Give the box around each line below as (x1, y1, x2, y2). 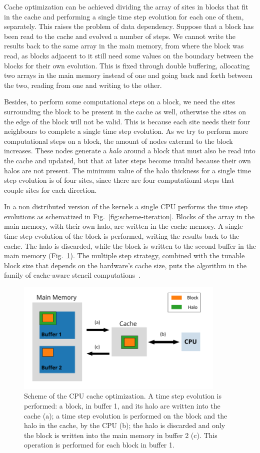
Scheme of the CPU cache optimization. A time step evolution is (24, 391, 222, 401)
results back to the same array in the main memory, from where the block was (4, 40, 244, 51)
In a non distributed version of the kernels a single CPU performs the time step (4, 201, 248, 212)
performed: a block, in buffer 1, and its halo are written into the (24, 400, 220, 411)
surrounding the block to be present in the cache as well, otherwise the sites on (4, 106, 246, 116)
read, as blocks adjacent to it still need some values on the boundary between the (4, 50, 253, 60)
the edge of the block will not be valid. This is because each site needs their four (4, 116, 250, 126)
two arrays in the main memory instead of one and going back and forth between (4, 70, 252, 80)
